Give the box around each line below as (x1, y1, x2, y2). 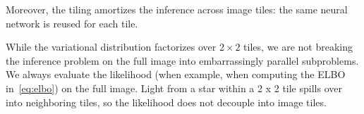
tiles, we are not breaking (243, 39, 353, 54)
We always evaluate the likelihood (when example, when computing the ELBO (6, 67, 346, 82)
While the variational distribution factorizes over (6, 39, 217, 54)
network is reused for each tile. (6, 15, 138, 30)
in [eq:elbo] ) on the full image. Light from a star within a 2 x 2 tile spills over (6, 80, 342, 95)
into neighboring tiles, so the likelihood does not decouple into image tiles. (6, 94, 327, 109)
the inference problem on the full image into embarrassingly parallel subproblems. (6, 53, 359, 68)
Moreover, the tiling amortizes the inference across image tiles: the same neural (6, 2, 348, 16)
